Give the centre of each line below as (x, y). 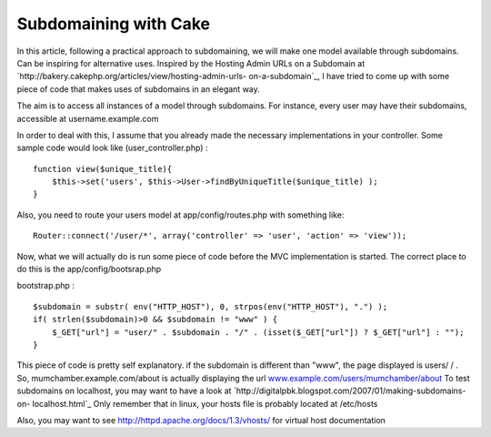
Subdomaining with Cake (114, 24)
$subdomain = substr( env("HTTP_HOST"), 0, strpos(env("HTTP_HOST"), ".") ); (210, 306)
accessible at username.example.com (88, 118)
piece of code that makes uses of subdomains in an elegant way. (139, 89)
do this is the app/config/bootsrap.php (89, 269)
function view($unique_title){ (103, 169)
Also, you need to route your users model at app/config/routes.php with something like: (180, 215)
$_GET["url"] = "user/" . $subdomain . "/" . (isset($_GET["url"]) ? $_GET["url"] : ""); (258, 332)
